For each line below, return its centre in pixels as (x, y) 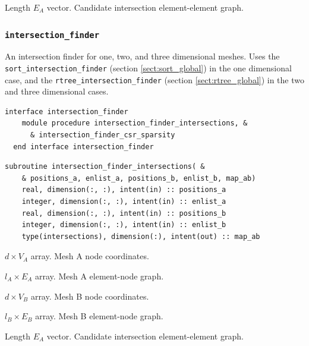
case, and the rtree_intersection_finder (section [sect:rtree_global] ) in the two (154, 79)
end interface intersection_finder (83, 147)
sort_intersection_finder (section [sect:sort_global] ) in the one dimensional (148, 67)
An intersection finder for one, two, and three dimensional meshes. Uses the (142, 56)
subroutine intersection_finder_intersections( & (105, 167)
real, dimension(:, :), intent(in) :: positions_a (124, 190)
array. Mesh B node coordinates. (90, 296)
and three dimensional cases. (57, 91)
